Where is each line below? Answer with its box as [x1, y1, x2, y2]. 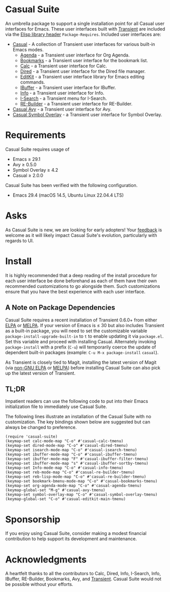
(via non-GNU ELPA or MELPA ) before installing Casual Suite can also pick [5, 364, 161, 370]
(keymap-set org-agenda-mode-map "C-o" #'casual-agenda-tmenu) [5, 483, 142, 489]
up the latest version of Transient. [5, 370, 76, 376]
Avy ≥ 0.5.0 [12, 162, 37, 168]
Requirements [5, 129, 66, 141]
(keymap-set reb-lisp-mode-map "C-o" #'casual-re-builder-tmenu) [5, 474, 146, 479]
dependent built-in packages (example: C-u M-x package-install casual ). [5, 349, 159, 355]
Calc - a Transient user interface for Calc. [20, 63, 108, 69]
